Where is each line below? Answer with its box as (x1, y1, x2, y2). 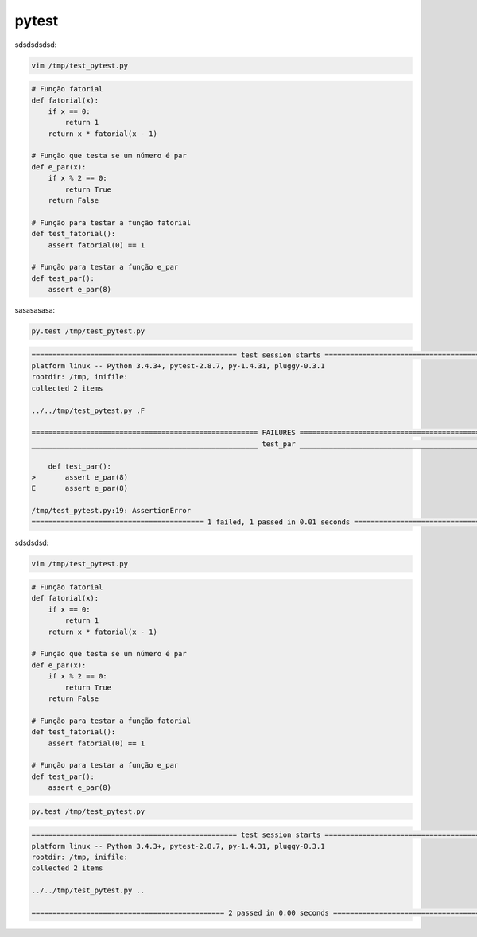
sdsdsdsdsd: (14, 40, 57, 49)
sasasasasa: (14, 305, 56, 315)
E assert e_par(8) (31, 484, 129, 493)
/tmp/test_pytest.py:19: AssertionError (31, 506, 191, 515)
